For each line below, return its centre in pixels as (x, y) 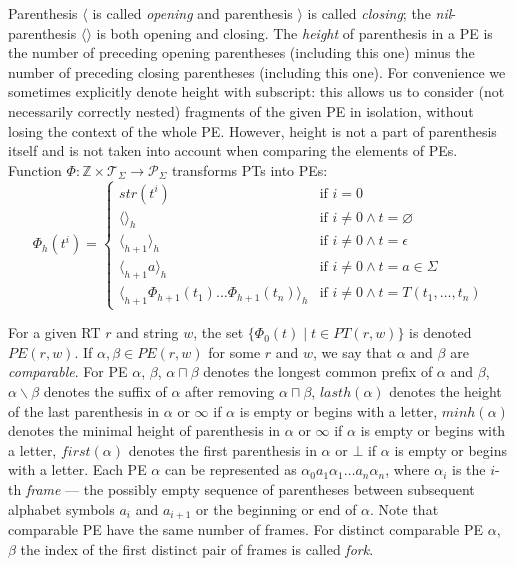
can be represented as (230, 469)
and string (147, 332)
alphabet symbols (61, 508)
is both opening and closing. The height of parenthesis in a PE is (294, 32)
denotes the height (445, 390)
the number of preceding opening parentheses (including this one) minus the (241, 52)
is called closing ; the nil (379, 13)
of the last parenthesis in (84, 410)
